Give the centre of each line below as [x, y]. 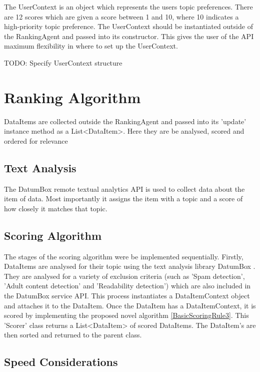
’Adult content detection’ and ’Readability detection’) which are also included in [127, 286]
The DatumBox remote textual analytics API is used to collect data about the [124, 189]
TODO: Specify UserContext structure [63, 62]
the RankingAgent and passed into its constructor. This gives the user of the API [129, 36]
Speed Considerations [61, 362]
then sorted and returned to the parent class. [73, 335]
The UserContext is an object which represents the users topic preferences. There [128, 7]
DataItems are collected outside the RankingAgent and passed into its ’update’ [125, 121]
